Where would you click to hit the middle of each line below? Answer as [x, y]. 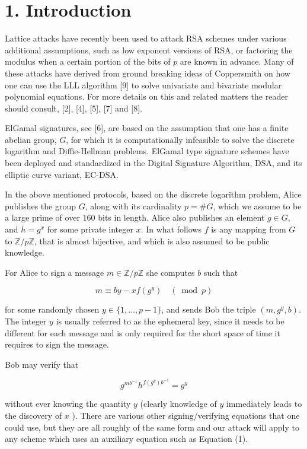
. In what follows [171, 229]
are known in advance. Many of [237, 61]
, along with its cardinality [133, 206]
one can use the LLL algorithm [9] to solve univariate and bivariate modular [143, 85]
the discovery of [33, 415]
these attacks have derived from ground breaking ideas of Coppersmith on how [148, 73]
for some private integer [90, 229]
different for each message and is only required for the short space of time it [143, 332]
